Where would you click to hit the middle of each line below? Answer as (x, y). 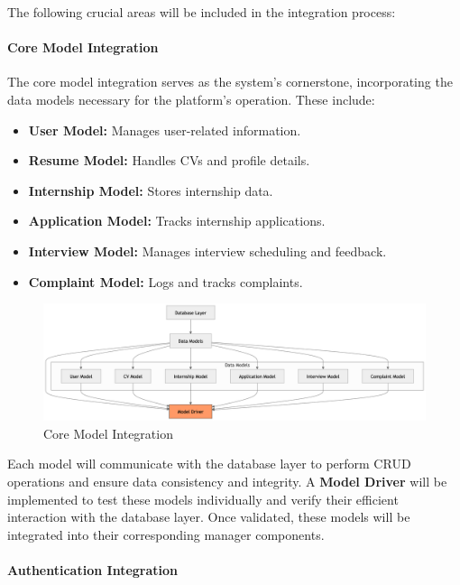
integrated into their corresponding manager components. (166, 534)
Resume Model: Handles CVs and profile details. (169, 160)
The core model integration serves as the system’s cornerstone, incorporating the (230, 82)
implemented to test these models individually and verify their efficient (203, 499)
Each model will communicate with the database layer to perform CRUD (209, 464)
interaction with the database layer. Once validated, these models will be (209, 517)
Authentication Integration (92, 569)
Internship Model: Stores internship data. (151, 190)
